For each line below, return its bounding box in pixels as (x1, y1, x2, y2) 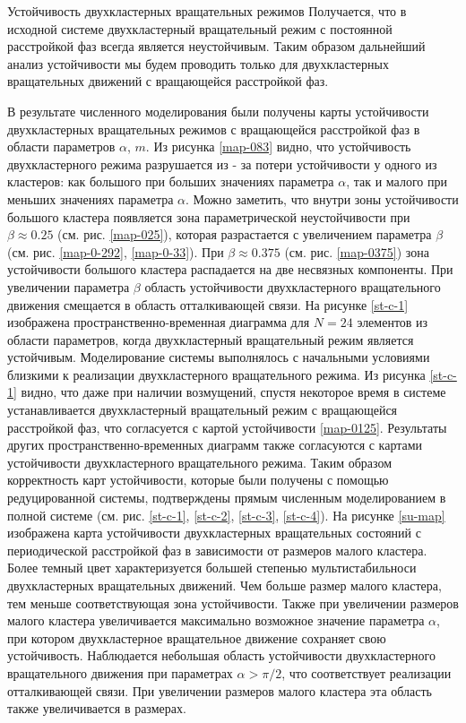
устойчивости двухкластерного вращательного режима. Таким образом (7, 452, 393, 471)
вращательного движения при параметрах (7, 663, 233, 682)
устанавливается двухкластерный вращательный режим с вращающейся (7, 400, 398, 419)
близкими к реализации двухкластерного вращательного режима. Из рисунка (7, 365, 426, 383)
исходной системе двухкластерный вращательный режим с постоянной (7, 19, 393, 38)
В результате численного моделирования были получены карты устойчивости (7, 101, 429, 120)
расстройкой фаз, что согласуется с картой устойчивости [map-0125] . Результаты (7, 417, 447, 436)
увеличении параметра (7, 277, 130, 296)
